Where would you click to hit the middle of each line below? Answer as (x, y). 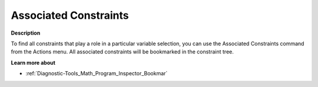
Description (26, 33)
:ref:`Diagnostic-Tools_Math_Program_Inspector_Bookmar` (97, 73)
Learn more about (33, 62)
